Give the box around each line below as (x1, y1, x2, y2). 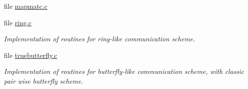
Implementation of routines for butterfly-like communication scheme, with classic (4, 66, 244, 76)
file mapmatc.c (4, 1, 48, 11)
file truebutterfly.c (4, 50, 57, 60)
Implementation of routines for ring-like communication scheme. (4, 34, 195, 44)
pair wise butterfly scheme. (4, 75, 83, 86)
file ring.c (4, 17, 32, 27)
